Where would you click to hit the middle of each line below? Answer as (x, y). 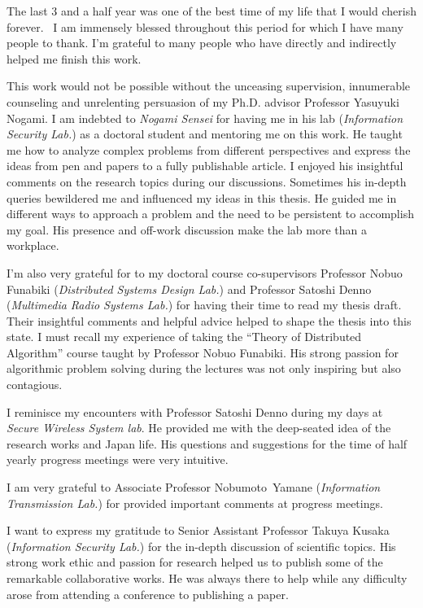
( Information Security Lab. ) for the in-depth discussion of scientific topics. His (201, 546)
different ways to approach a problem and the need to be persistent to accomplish (210, 214)
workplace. (33, 245)
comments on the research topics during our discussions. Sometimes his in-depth (207, 181)
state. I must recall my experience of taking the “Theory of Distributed (184, 337)
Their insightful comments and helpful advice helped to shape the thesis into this (209, 320)
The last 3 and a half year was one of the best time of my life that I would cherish (211, 11)
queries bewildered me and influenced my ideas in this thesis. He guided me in (202, 197)
